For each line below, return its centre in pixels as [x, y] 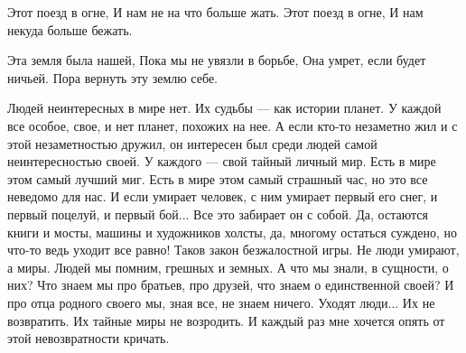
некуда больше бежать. [70, 29]
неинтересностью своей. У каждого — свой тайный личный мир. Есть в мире [222, 161]
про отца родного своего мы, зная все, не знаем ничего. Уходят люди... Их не [221, 302]
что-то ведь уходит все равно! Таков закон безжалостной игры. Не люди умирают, [233, 250]
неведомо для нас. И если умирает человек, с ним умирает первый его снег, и [223, 196]
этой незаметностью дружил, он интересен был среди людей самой [192, 143]
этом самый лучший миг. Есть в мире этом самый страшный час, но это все [218, 178]
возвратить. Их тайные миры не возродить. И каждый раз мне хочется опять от [226, 320]
